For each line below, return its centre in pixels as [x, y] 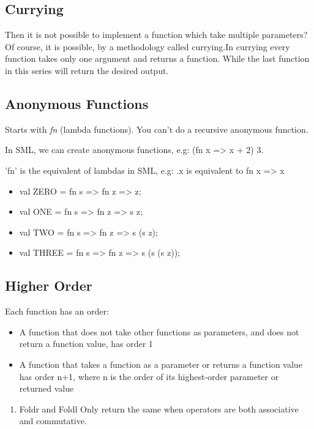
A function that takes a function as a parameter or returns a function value [161, 364]
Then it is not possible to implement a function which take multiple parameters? [156, 35]
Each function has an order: [57, 311]
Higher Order [49, 285]
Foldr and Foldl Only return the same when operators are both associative [159, 408]
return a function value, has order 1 [86, 344]
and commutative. [53, 421]
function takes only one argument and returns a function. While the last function [157, 58]
